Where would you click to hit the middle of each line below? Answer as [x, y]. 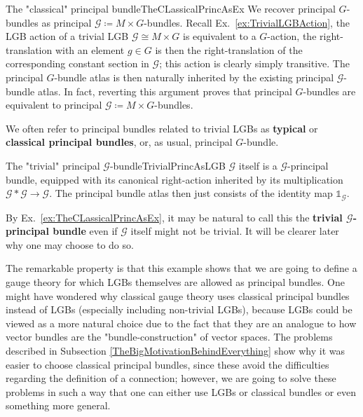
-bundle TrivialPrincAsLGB [167, 165]
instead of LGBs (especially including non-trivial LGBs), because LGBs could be [179, 309]
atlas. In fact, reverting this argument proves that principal [165, 91]
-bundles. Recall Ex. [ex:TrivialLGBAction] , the [247, 22]
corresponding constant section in [77, 63]
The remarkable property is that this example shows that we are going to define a [181, 268]
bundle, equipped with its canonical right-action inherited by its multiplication [174, 179]
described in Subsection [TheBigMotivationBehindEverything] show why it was [176, 350]
